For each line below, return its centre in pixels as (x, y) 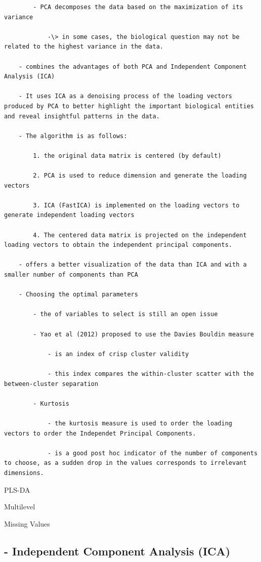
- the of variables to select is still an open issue (125, 314)
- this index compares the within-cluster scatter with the (150, 374)
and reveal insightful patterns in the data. (82, 116)
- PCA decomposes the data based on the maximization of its (138, 7)
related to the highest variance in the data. (84, 47)
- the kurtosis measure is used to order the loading (140, 423)
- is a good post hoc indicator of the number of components (153, 453)
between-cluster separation (51, 384)
